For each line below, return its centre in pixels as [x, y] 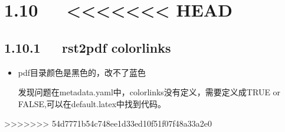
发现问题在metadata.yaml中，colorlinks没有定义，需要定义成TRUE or [149, 92]
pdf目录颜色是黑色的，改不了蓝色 [82, 72]
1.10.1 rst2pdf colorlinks [88, 47]
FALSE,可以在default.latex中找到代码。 [92, 103]
